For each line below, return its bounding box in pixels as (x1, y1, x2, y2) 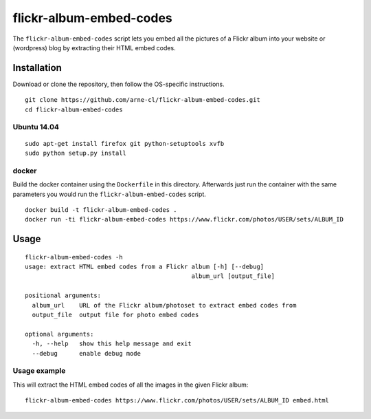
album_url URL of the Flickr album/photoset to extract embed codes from (32, 301, 297, 309)
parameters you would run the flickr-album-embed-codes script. (12, 190, 206, 198)
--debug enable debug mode (32, 350, 141, 357)
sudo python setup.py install (25, 149, 127, 157)
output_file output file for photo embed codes (32, 311, 199, 319)
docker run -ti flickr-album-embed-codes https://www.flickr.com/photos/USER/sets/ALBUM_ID (25, 215, 344, 224)
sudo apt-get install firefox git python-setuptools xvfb (25, 140, 225, 147)
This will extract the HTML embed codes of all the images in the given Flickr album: (12, 380, 249, 389)
